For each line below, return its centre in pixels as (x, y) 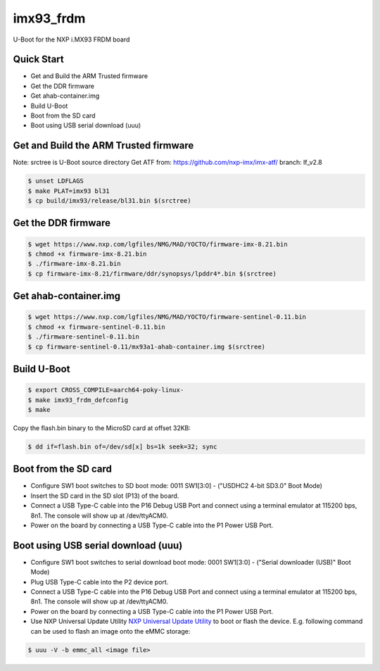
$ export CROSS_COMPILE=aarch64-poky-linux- (106, 390)
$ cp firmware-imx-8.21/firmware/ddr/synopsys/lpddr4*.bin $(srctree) (152, 274)
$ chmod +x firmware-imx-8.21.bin (87, 254)
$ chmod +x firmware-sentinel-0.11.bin (96, 327)
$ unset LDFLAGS (56, 181)
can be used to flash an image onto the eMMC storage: (110, 631)
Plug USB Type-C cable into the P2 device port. (100, 582)
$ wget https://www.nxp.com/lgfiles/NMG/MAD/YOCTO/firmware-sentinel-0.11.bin (167, 317)
